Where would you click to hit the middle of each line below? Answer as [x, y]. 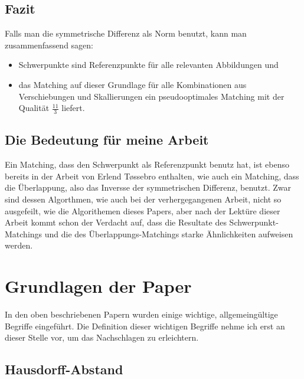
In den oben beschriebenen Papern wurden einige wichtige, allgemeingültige [141, 314]
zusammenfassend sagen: [49, 45]
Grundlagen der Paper [98, 286]
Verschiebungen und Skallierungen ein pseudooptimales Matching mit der [151, 96]
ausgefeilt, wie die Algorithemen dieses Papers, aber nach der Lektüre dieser [143, 210]
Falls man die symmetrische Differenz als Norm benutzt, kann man [126, 33]
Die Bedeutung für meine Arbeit [107, 140]
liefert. [73, 108]
